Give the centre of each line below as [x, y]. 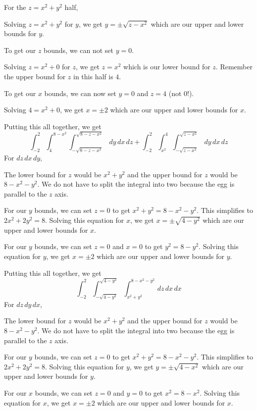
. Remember [234, 67]
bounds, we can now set [80, 93]
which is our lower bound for [167, 67]
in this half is [93, 76]
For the [15, 7]
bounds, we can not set [78, 50]
